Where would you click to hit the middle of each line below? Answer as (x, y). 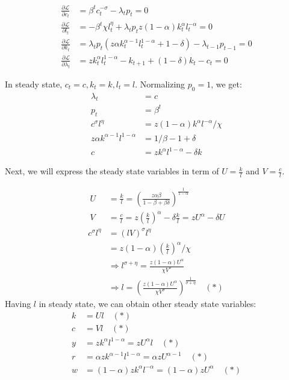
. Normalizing (160, 84)
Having (18, 304)
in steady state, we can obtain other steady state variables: (148, 304)
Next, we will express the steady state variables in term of (112, 171)
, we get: (226, 84)
